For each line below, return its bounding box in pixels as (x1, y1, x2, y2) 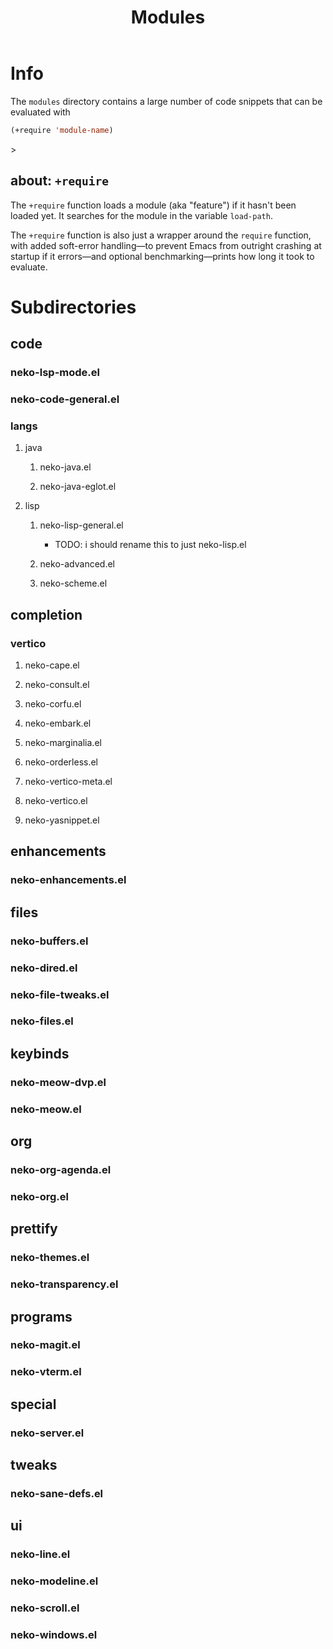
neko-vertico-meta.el (24, 776, 113, 788)
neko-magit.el (10, 1338, 81, 1352)
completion (10, 606, 83, 623)
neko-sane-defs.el (10, 1486, 104, 1500)
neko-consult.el (24, 679, 90, 691)
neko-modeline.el (10, 1574, 99, 1588)
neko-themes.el (10, 1251, 90, 1265)
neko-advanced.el (39, 558, 115, 570)
